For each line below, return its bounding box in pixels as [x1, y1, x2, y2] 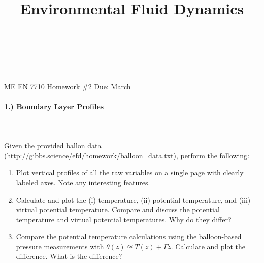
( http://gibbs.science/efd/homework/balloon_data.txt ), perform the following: [4, 150, 249, 160]
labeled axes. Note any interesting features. [16, 177, 150, 187]
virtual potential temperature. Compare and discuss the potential [16, 204, 220, 215]
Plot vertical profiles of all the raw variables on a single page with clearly [16, 167, 244, 178]
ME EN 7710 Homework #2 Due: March [4, 81, 131, 91]
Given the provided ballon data [4, 140, 102, 151]
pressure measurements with [16, 241, 104, 251]
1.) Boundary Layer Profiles [4, 101, 104, 111]
